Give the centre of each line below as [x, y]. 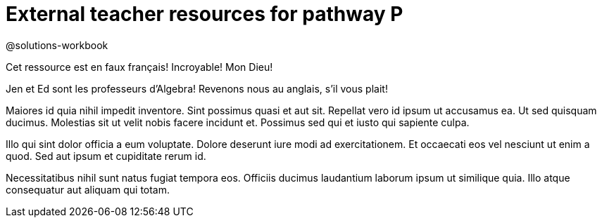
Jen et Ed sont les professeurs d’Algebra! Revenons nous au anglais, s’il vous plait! [197, 88]
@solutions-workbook [57, 45]
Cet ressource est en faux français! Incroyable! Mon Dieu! [139, 67]
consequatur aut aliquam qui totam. [88, 189]
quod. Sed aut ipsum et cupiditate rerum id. [106, 156]
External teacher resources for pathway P [205, 14]
